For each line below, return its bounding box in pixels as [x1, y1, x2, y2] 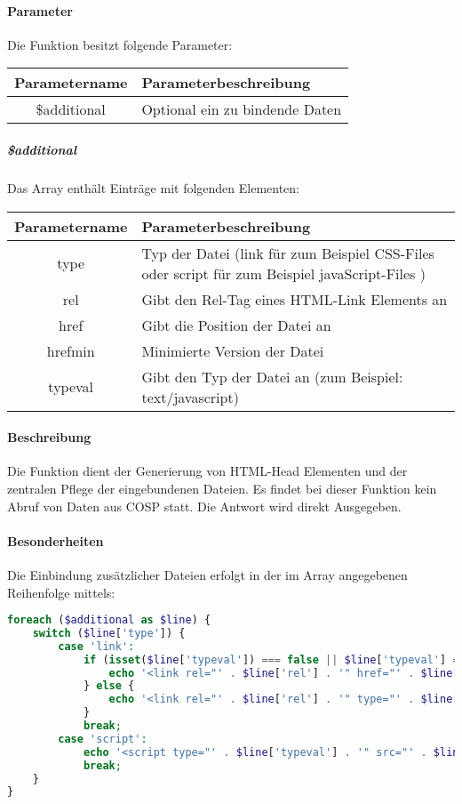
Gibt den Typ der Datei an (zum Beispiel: [141, 366, 403, 387]
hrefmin [46, 340, 95, 361]
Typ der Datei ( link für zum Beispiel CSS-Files [141, 242, 434, 263]
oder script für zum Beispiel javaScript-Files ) [141, 262, 426, 284]
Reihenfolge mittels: [7, 583, 115, 601]
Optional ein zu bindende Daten [141, 99, 342, 120]
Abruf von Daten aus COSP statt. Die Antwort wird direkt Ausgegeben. [7, 496, 402, 515]
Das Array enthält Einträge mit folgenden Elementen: [7, 178, 300, 197]
